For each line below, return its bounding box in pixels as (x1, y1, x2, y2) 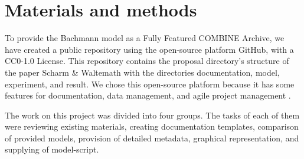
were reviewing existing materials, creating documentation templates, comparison (5, 120, 299, 133)
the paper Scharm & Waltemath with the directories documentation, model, (5, 66, 280, 78)
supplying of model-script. (5, 143, 99, 155)
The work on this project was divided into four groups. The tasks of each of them (5, 109, 300, 121)
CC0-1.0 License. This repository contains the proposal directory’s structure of (5, 55, 289, 67)
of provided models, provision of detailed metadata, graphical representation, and (5, 131, 299, 144)
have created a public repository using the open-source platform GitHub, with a (5, 43, 294, 55)
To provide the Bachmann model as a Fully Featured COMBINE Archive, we (5, 32, 285, 44)
